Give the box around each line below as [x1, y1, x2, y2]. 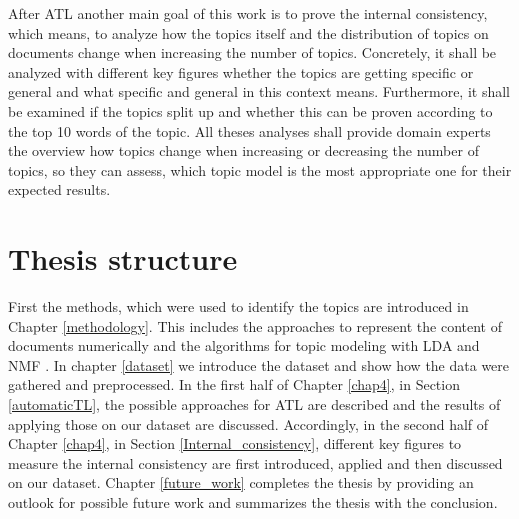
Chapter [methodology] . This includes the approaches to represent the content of [8, 315, 502, 336]
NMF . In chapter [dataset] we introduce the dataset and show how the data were [8, 354, 510, 375]
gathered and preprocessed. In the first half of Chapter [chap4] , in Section [8, 374, 460, 395]
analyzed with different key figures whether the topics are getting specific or [8, 61, 474, 82]
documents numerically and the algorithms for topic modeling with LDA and [8, 335, 480, 356]
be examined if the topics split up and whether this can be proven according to [8, 100, 493, 121]
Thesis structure [8, 238, 238, 279]
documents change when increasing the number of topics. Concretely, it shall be [8, 42, 497, 63]
